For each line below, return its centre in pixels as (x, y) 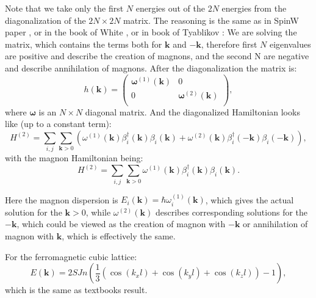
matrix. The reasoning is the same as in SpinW (211, 20)
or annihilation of (275, 224)
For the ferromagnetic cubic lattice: (71, 256)
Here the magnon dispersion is (62, 199)
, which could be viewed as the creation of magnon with (121, 224)
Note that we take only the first (64, 8)
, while (98, 212)
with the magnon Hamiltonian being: (74, 158)
